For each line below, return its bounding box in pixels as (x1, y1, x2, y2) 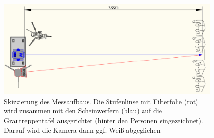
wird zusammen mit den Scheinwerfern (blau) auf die (4, 106, 162, 116)
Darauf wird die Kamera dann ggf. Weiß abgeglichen (4, 124, 160, 135)
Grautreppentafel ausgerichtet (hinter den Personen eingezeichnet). (4, 115, 203, 125)
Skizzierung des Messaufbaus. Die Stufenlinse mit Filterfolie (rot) (4, 96, 198, 106)
